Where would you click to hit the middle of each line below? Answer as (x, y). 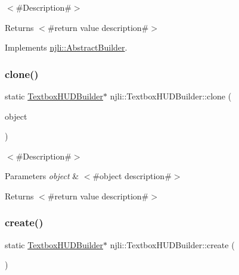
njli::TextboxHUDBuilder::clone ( (171, 96)
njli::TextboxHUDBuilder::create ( (172, 244)
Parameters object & (42, 176)
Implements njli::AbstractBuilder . (66, 47)
